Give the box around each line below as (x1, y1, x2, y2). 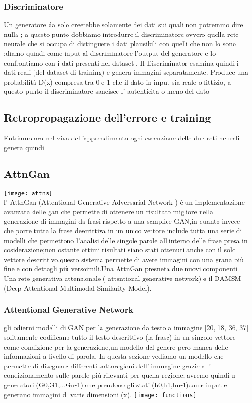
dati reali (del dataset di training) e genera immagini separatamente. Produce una (4, 67, 249, 77)
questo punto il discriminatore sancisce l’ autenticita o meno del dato (4, 86, 210, 96)
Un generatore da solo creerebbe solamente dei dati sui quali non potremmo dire (4, 19, 243, 30)
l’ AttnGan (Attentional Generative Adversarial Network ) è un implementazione (4, 197, 245, 207)
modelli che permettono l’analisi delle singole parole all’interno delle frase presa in (4, 235, 248, 245)
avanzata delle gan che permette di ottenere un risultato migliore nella (4, 206, 214, 216)
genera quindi (4, 142, 44, 152)
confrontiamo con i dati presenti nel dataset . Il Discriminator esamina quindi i (4, 57, 239, 68)
